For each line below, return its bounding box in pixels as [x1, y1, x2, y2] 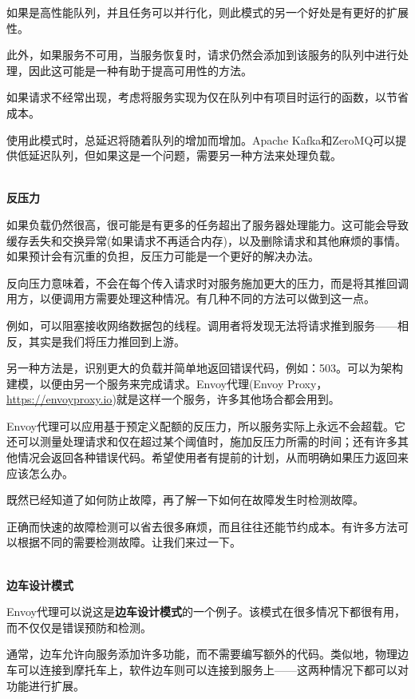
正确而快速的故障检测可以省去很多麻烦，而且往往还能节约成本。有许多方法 [6, 518, 397, 534]
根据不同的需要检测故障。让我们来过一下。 [17, 534, 241, 550]
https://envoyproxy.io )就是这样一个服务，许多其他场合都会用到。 [6, 391, 340, 407]
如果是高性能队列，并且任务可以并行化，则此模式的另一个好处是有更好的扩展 [6, 4, 409, 20]
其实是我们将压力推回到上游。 [28, 332, 185, 349]
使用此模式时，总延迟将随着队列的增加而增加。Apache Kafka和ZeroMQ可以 [6, 131, 396, 148]
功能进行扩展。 [6, 677, 85, 693]
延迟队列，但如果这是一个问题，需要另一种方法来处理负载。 [28, 147, 342, 164]
